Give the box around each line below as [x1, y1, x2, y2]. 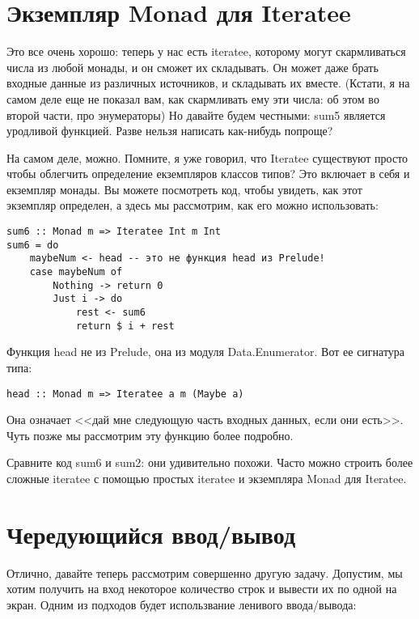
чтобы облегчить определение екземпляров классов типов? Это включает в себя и [6, 165, 410, 182]
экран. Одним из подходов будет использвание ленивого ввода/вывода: [6, 596, 357, 613]
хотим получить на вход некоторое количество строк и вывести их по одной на [6, 580, 397, 597]
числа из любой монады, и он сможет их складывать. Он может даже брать [6, 58, 379, 75]
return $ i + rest [75, 320, 175, 332]
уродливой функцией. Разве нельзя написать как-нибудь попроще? [6, 122, 333, 139]
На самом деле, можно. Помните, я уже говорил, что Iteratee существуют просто [6, 149, 408, 166]
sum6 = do [6, 239, 59, 251]
